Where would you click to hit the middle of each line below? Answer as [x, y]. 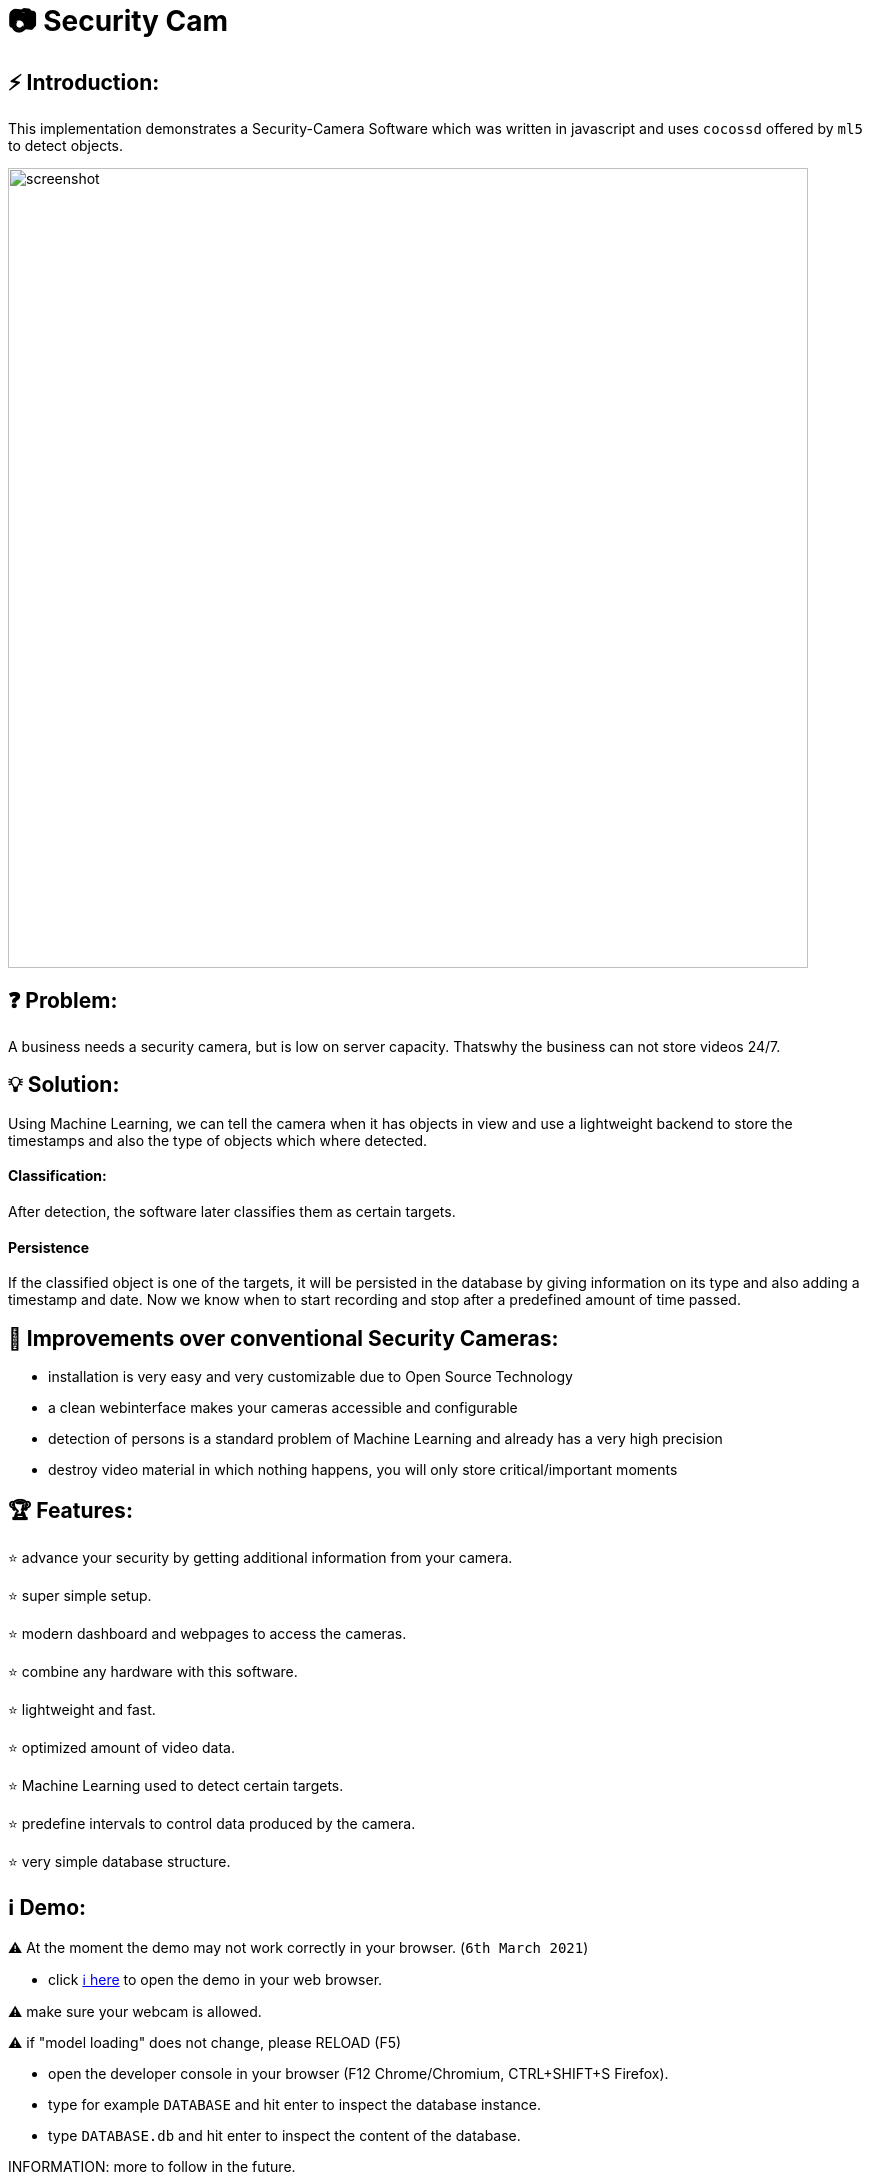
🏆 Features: [70, 1510]
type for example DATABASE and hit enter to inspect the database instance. [294, 2104]
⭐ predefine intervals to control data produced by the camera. [212, 1823]
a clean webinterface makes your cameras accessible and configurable [283, 1408]
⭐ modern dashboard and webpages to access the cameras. [207, 1633]
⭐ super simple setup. [80, 1595]
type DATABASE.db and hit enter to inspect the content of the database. [284, 2135]
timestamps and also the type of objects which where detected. [218, 1140]
